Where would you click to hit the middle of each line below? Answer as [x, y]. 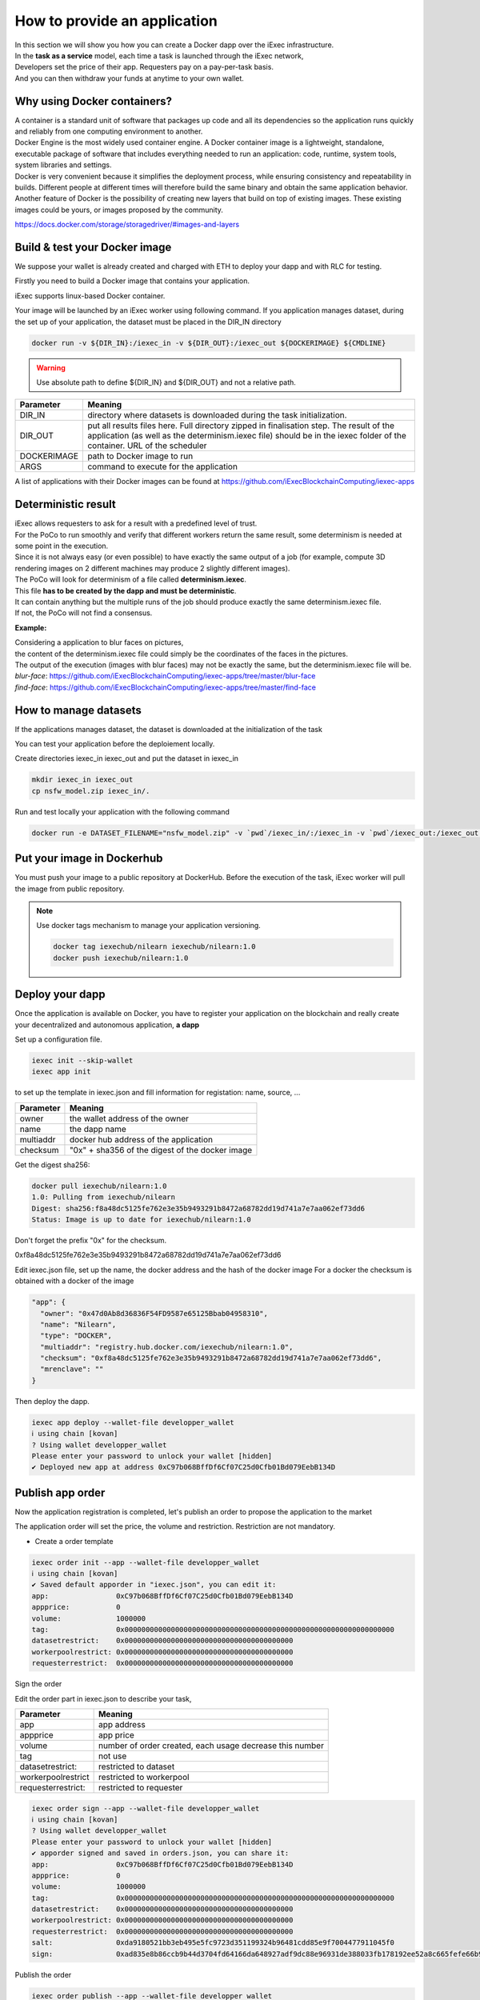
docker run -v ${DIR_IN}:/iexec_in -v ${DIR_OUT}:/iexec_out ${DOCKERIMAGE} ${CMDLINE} [209, 343]
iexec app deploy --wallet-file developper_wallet [133, 1422]
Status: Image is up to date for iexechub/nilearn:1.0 [141, 1220]
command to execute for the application [162, 466]
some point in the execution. [62, 546]
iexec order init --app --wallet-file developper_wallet [146, 1562]
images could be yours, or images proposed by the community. [119, 210]
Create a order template [74, 1541]
